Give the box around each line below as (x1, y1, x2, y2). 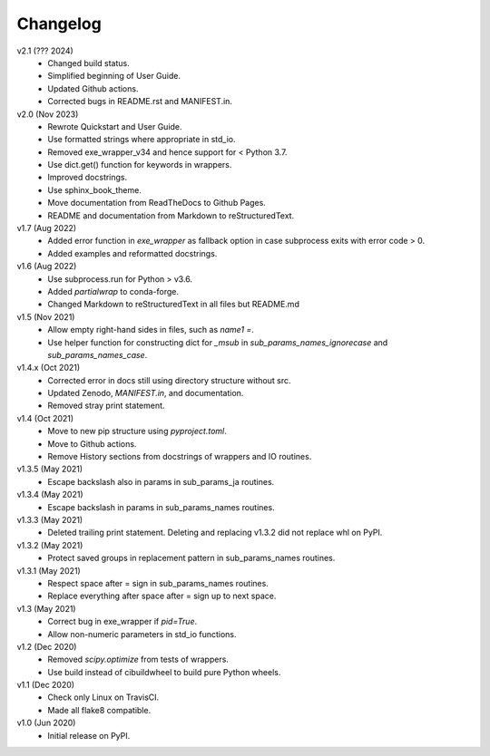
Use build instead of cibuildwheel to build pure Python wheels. (47, 666, 281, 677)
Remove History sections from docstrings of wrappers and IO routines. (47, 451, 312, 462)
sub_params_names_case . (47, 349, 148, 360)
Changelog (16, 14, 102, 34)
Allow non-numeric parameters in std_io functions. (47, 628, 237, 639)
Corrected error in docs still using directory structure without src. (47, 374, 291, 385)
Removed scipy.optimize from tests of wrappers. (47, 654, 229, 665)
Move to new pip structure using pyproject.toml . (47, 426, 227, 437)
